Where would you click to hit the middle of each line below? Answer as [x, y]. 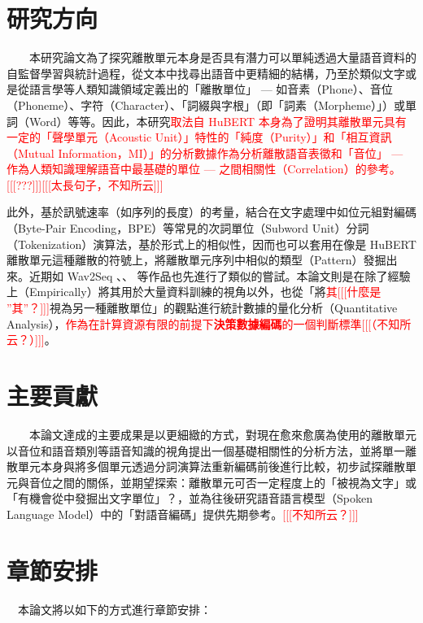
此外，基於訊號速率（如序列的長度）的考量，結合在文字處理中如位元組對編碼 [211, 212]
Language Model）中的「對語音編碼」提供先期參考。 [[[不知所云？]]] [183, 514]
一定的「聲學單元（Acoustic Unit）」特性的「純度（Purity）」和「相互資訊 [199, 137]
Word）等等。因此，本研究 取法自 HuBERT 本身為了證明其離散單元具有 [218, 121]
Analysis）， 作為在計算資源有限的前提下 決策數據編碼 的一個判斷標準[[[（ [192, 323]
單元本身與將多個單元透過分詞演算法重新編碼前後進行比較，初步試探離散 [211, 466]
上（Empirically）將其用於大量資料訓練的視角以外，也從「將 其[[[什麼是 [194, 292]
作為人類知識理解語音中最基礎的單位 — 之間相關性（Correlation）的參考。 [204, 169]
